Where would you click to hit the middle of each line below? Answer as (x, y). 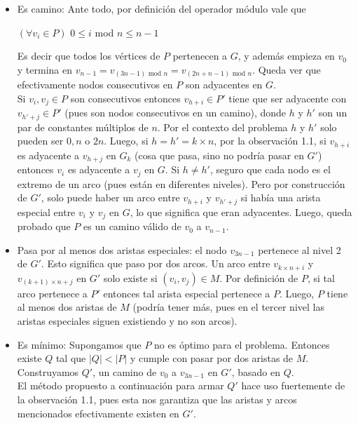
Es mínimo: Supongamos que (79, 344)
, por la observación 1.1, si (270, 141)
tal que (71, 358)
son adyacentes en (224, 85)
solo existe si (130, 277)
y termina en (45, 69)
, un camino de (125, 371)
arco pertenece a (52, 293)
